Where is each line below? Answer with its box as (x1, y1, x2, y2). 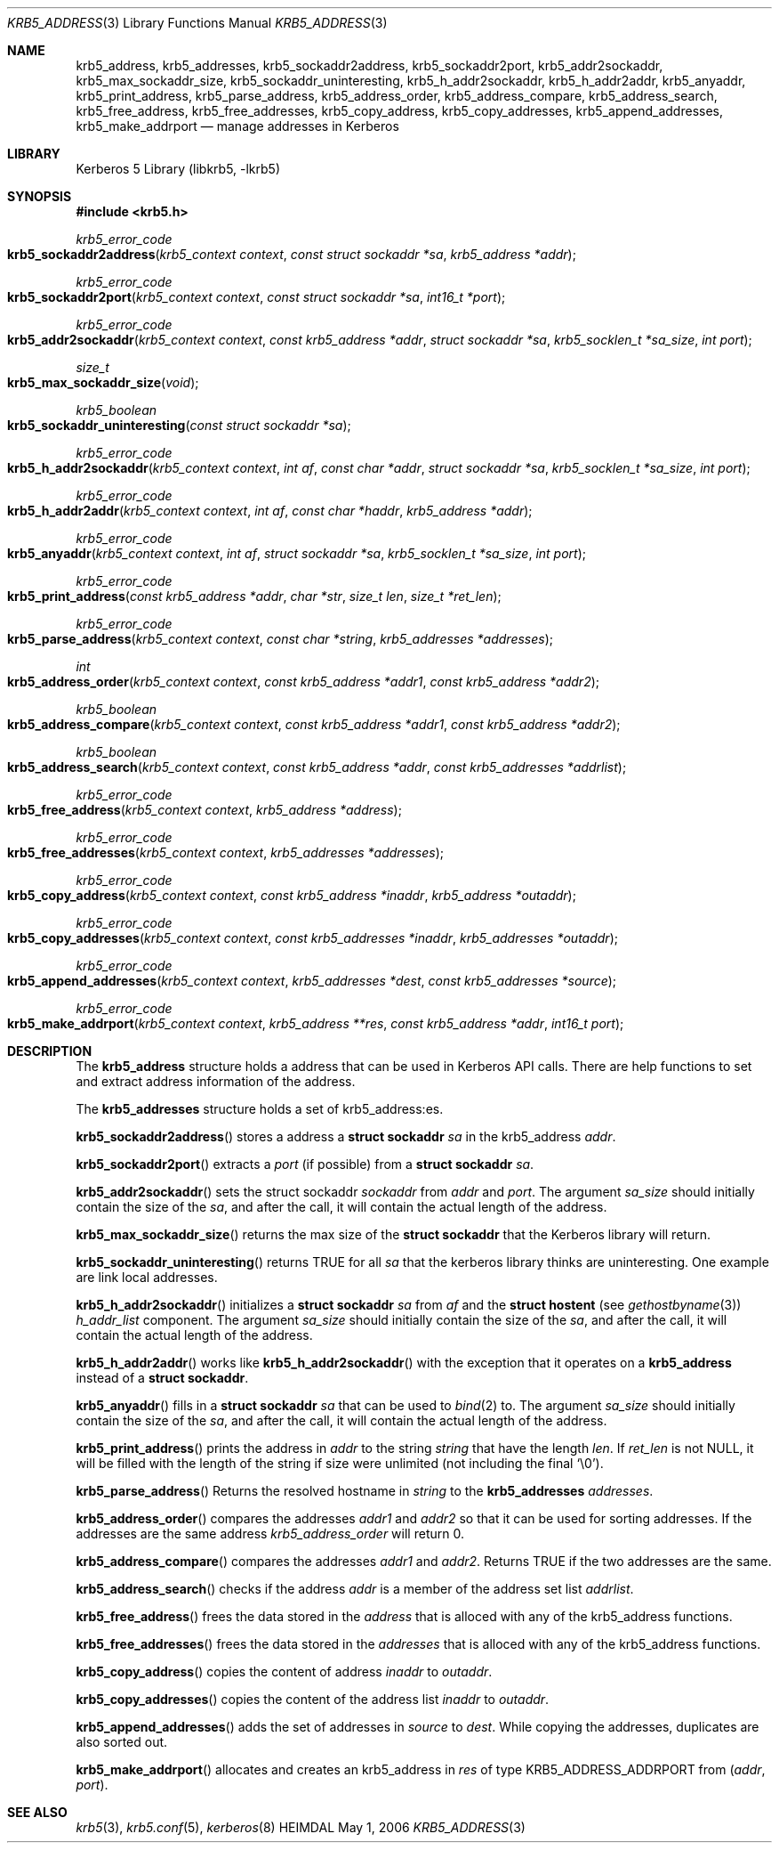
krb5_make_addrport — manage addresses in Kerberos (76, 118, 399, 134)
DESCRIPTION (7, 1043, 92, 1059)
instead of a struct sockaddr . (76, 1370, 249, 1385)
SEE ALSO (7, 1805, 68, 1820)
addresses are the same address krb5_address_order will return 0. (76, 1526, 464, 1541)
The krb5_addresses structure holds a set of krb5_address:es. (76, 1101, 444, 1116)
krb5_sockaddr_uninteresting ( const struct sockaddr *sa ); (7, 418, 351, 433)
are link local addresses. (76, 1270, 218, 1285)
